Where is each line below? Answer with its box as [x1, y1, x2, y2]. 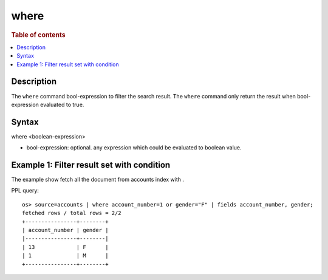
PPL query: [11, 187, 39, 194]
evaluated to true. [40, 101, 84, 108]
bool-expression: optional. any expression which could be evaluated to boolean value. [26, 144, 242, 151]
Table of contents [11, 30, 66, 39]
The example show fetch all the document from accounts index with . [11, 176, 185, 183]
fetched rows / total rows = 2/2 [22, 210, 121, 217]
